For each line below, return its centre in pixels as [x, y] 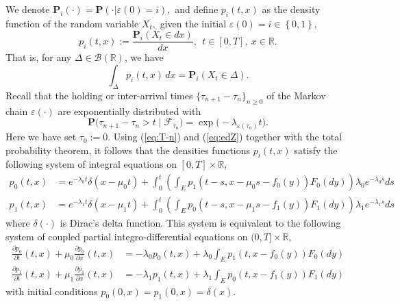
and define [197, 9]
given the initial [193, 23]
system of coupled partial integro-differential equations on [127, 236]
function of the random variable [72, 23]
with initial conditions [52, 291]
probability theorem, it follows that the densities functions [128, 150]
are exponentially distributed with [129, 111]
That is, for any [39, 57]
